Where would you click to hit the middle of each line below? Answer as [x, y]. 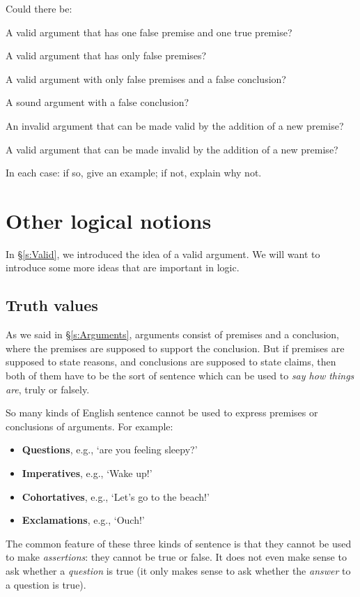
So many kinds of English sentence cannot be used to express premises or [162, 413]
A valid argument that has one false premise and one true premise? [149, 32]
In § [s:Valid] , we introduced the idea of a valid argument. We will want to [163, 254]
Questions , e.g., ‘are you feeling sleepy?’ [110, 449]
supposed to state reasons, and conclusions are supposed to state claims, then [171, 362]
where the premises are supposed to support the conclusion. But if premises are [175, 348]
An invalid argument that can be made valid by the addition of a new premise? [175, 125]
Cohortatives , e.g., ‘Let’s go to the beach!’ [116, 496]
